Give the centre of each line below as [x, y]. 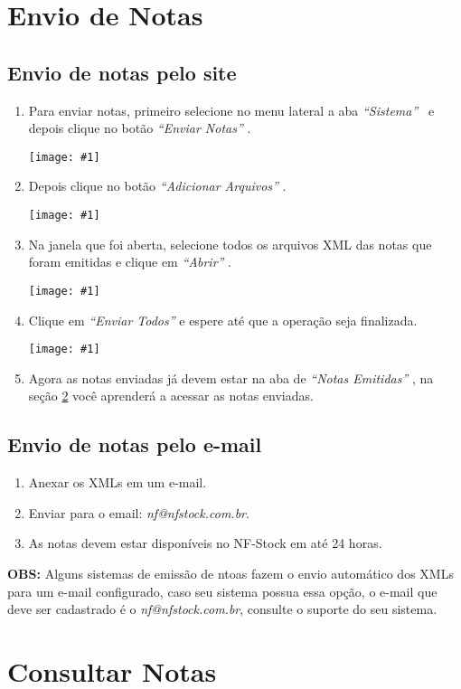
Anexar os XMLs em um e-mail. [118, 482]
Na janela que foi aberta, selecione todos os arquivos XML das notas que [230, 244]
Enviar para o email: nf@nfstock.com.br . [139, 512]
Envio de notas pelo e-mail [135, 444]
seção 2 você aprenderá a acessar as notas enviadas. [171, 396]
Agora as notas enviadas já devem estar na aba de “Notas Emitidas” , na [231, 378]
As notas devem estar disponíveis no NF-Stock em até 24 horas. [205, 543]
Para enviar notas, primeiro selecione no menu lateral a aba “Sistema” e [231, 110]
